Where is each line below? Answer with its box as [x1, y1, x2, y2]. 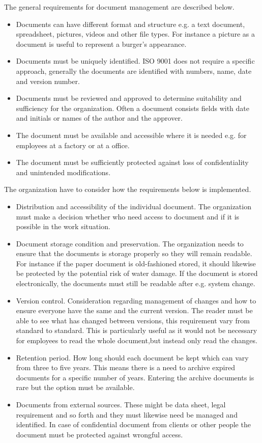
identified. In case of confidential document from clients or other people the [16, 419, 251, 430]
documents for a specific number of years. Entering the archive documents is [16, 372, 254, 382]
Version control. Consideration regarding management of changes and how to [16, 295, 256, 306]
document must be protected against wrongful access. [16, 429, 183, 439]
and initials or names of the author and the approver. [16, 113, 183, 123]
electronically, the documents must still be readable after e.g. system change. [16, 278, 255, 289]
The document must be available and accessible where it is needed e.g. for [16, 129, 247, 140]
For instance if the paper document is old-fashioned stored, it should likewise [16, 258, 256, 268]
